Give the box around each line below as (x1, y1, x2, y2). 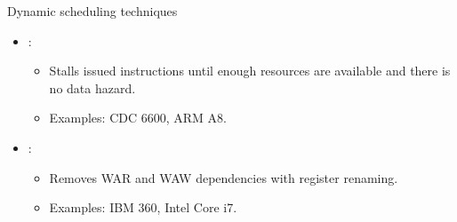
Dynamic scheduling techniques (7, 2, 178, 20)
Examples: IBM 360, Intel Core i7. (49, 198, 237, 217)
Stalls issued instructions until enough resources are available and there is (49, 61, 451, 80)
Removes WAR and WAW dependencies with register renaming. (49, 168, 398, 186)
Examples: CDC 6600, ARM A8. (49, 108, 227, 127)
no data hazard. (49, 78, 136, 97)
